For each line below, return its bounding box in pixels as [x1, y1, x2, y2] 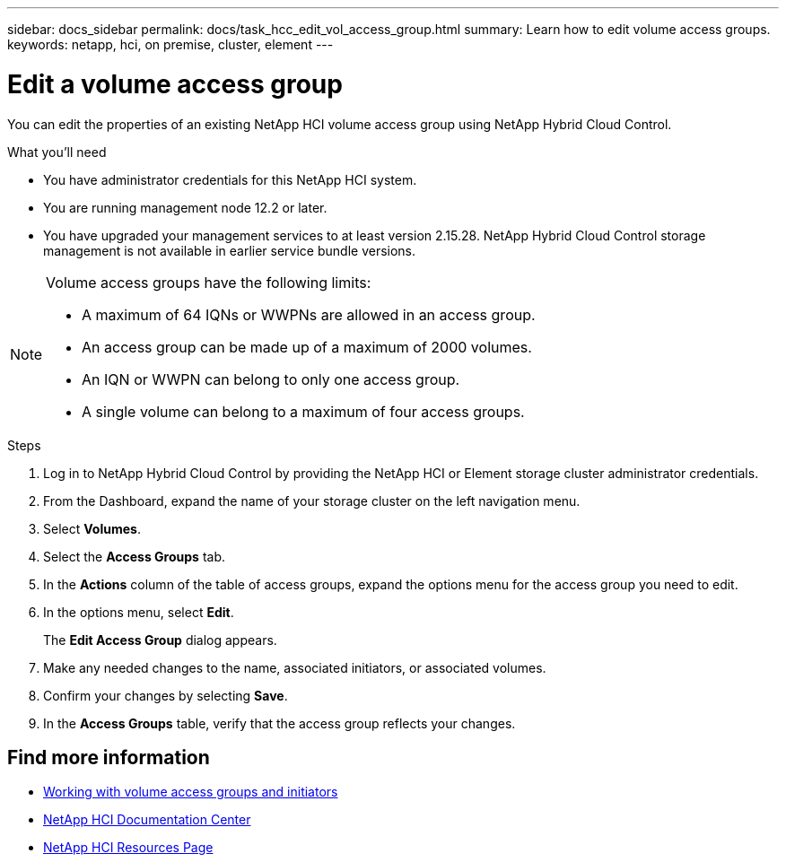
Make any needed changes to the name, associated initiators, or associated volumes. [43, 659, 546, 675]
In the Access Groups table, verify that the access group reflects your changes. [43, 715, 516, 731]
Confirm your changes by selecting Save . [43, 687, 288, 703]
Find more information [7, 745, 210, 769]
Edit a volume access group [7, 68, 343, 100]
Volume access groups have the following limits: [46, 273, 371, 292]
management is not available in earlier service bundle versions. [43, 242, 416, 258]
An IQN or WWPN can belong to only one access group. [82, 370, 460, 388]
